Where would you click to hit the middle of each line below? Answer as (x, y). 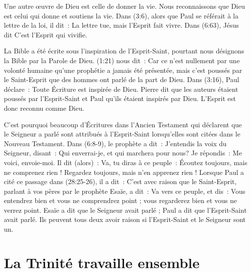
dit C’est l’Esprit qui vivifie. (46, 34)
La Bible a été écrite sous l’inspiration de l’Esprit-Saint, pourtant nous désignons (124, 51)
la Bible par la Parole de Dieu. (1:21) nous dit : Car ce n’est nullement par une (122, 60)
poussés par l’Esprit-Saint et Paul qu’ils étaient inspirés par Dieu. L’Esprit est (120, 98)
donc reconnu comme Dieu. (44, 108)
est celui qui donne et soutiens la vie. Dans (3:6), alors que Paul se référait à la (121, 15)
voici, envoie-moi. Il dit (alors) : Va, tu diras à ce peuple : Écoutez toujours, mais (126, 162)
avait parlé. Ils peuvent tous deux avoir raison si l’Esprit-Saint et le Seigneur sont (125, 219)
